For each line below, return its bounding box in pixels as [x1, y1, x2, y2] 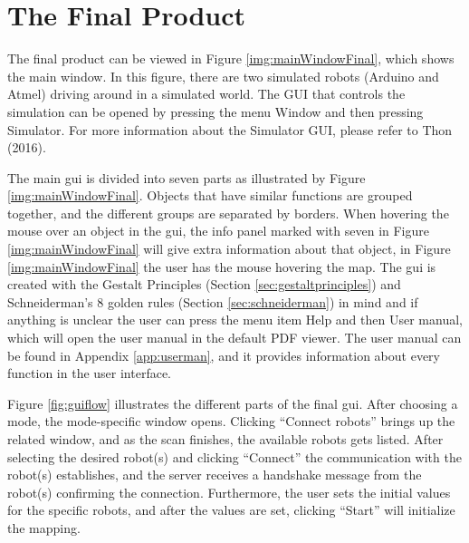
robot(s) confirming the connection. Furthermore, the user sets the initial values [7, 482, 451, 501]
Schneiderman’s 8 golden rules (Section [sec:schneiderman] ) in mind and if [7, 292, 418, 311]
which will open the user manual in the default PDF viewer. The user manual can [7, 328, 462, 347]
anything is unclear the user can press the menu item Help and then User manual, [7, 310, 463, 329]
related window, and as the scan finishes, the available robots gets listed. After [7, 430, 444, 448]
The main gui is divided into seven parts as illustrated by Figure [7, 168, 366, 187]
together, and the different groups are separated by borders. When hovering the [7, 203, 449, 222]
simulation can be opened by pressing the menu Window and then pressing [7, 102, 424, 121]
